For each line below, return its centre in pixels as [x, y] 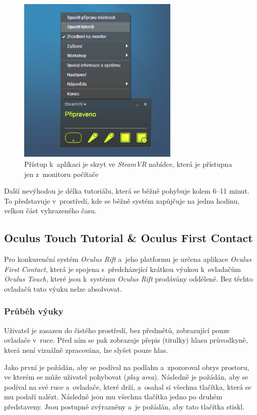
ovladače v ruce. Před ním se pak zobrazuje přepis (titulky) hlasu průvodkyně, [126, 340]
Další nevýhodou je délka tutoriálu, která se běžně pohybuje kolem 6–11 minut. [127, 191]
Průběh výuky [34, 311]
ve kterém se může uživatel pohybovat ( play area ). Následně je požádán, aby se [126, 377]
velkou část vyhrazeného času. [50, 211]
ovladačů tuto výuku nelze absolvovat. [63, 288]
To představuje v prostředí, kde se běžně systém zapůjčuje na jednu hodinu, [122, 200]
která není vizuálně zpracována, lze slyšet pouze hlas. [86, 350]
